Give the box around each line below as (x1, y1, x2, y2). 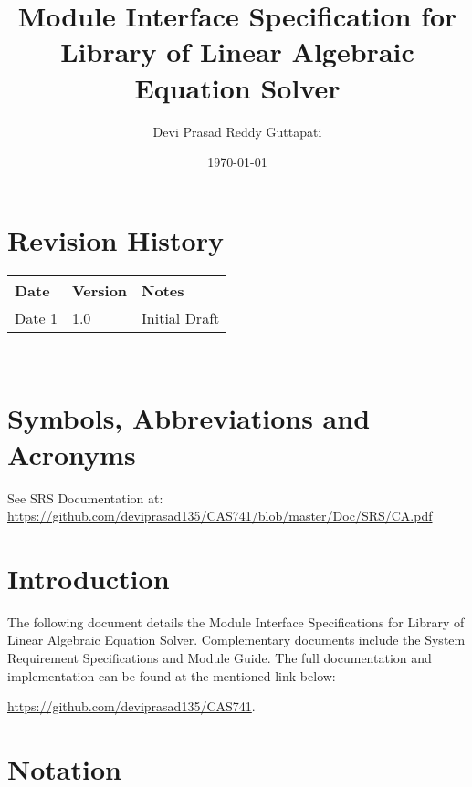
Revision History (7, 221, 224, 258)
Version (71, 279, 128, 301)
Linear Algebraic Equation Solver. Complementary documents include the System (7, 630, 466, 649)
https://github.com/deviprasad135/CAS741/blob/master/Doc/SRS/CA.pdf (7, 506, 433, 525)
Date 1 (15, 306, 58, 328)
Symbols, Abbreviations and (7, 399, 371, 437)
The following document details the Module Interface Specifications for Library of (7, 612, 465, 631)
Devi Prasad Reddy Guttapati (152, 121, 322, 140)
